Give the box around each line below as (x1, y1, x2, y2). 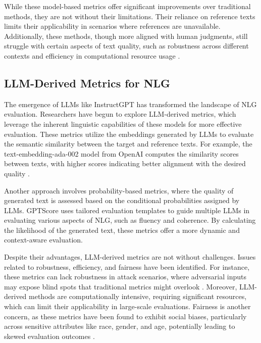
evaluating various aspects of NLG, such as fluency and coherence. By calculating (4, 215, 256, 225)
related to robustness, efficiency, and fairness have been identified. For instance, (4, 261, 250, 272)
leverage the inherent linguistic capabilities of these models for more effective (4, 118, 242, 129)
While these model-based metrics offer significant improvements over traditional (4, 1, 251, 11)
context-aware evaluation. (4, 234, 83, 245)
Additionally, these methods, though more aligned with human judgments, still (4, 30, 248, 41)
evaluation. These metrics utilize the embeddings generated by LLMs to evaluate (4, 128, 254, 139)
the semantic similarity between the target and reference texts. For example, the (4, 138, 252, 149)
